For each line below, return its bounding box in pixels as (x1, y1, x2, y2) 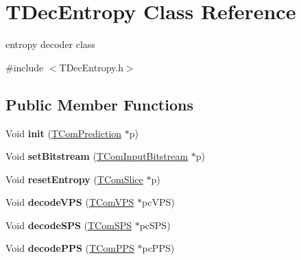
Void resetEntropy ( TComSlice (5, 172, 143, 186)
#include (5, 60, 44, 74)
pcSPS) (139, 217, 171, 232)
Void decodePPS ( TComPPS (5, 241, 134, 255)
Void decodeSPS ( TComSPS (5, 217, 132, 232)
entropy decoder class (5, 37, 95, 51)
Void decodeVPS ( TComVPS (5, 195, 134, 209)
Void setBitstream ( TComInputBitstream (5, 149, 189, 163)
